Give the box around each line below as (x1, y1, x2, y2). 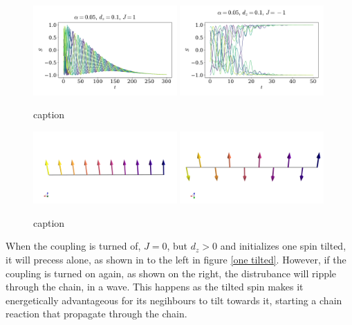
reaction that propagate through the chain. (6, 306, 187, 321)
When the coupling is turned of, (6, 239, 141, 253)
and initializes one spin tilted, (220, 239, 346, 253)
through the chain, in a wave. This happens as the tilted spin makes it (6, 279, 304, 294)
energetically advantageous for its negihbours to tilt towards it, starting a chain (6, 292, 342, 307)
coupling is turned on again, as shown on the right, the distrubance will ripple (6, 266, 337, 280)
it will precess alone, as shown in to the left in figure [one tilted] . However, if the (6, 252, 346, 267)
